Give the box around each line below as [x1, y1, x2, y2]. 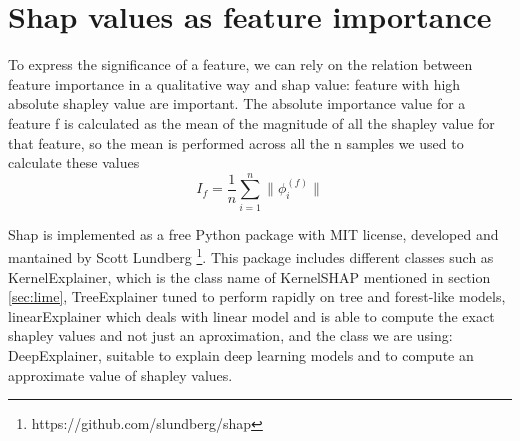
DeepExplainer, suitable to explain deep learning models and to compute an [8, 345, 474, 366]
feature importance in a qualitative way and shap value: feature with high [8, 73, 461, 94]
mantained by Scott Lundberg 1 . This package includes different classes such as [8, 244, 494, 268]
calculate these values [8, 152, 140, 173]
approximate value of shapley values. [8, 364, 233, 385]
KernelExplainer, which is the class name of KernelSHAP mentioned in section [8, 266, 491, 287]
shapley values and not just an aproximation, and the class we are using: [8, 325, 453, 346]
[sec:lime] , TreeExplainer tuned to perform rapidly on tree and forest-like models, [8, 286, 506, 307]
